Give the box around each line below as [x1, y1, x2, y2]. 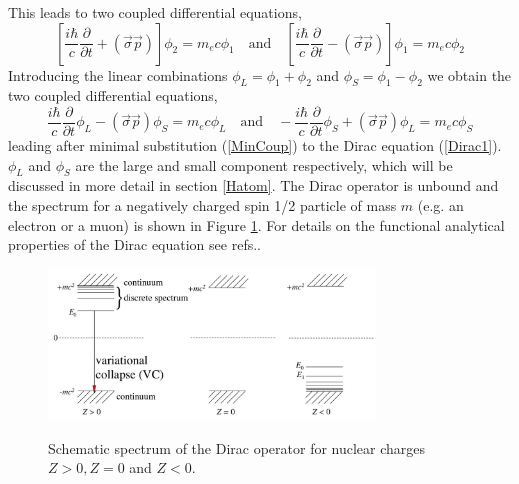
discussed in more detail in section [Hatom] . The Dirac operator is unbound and [8, 175, 499, 196]
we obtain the [427, 64, 512, 85]
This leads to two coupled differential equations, [8, 2, 302, 22]
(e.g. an [417, 195, 464, 216]
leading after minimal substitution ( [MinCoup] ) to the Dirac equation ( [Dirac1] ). [8, 135, 502, 156]
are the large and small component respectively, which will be [75, 154, 453, 175]
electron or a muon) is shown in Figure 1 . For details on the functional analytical [8, 214, 505, 235]
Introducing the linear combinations [8, 64, 228, 85]
